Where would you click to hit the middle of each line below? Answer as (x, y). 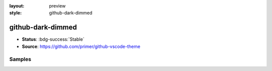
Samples (20, 59)
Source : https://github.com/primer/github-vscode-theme (81, 46)
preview (57, 6)
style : (16, 13)
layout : (17, 6)
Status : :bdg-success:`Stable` (53, 39)
